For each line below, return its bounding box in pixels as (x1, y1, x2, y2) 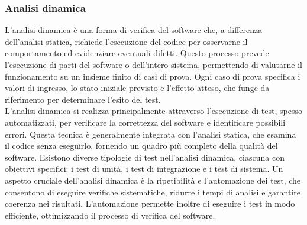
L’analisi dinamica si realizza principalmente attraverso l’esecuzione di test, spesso (5, 105, 302, 117)
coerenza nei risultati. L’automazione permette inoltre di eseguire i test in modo (5, 197, 295, 210)
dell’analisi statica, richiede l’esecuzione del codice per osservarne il (5, 35, 248, 47)
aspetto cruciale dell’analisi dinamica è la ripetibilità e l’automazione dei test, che (5, 174, 301, 186)
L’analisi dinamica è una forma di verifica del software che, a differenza (5, 24, 263, 36)
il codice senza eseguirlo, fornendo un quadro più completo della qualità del (5, 139, 278, 152)
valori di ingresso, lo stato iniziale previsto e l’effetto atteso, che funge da (5, 81, 270, 94)
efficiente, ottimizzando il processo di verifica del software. (5, 208, 215, 221)
